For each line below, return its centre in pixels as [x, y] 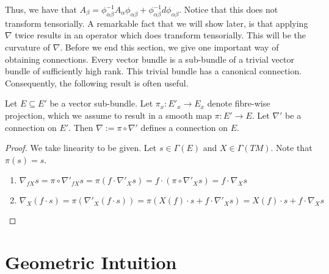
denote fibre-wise [239, 103]
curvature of [27, 47]
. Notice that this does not [229, 9]
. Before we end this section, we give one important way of [169, 47]
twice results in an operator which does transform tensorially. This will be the [161, 35]
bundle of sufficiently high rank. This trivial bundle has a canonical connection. [154, 71]
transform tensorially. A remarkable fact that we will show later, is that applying [157, 23]
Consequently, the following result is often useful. [97, 83]
